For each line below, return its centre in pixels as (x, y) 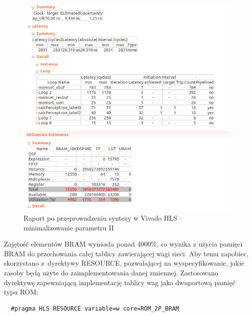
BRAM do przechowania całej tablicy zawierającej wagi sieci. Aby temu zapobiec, (126, 253)
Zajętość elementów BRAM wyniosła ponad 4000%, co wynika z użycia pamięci (123, 244)
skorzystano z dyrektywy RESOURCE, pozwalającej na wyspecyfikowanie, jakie (124, 263)
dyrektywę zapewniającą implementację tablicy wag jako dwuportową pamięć (120, 282)
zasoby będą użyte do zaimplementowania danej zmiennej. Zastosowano (111, 272)
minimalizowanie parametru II (69, 227)
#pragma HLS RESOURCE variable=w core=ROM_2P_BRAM (95, 308)
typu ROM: (21, 292)
